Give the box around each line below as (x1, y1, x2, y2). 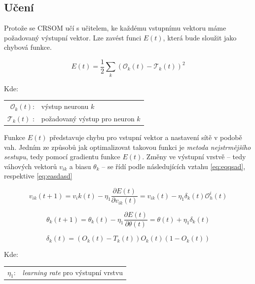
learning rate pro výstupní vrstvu (22, 267, 123, 278)
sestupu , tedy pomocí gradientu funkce (4, 151, 120, 162)
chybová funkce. (4, 42, 52, 52)
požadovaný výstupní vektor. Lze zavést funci (4, 32, 142, 42)
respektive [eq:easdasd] (4, 171, 73, 181)
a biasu (69, 161, 91, 171)
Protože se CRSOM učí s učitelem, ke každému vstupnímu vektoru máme (4, 23, 226, 33)
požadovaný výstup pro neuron (41, 113, 135, 123)
